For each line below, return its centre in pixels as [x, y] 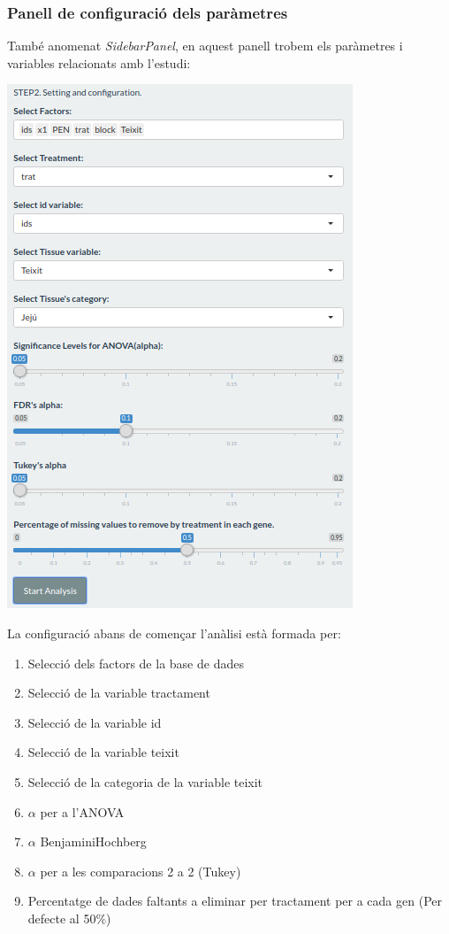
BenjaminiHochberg [93, 841]
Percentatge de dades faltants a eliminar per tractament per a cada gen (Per [235, 901]
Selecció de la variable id [95, 722]
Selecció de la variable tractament [119, 693]
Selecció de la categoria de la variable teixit [145, 781]
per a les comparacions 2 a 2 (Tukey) [141, 871]
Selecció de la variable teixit [103, 752]
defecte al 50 [62, 918]
